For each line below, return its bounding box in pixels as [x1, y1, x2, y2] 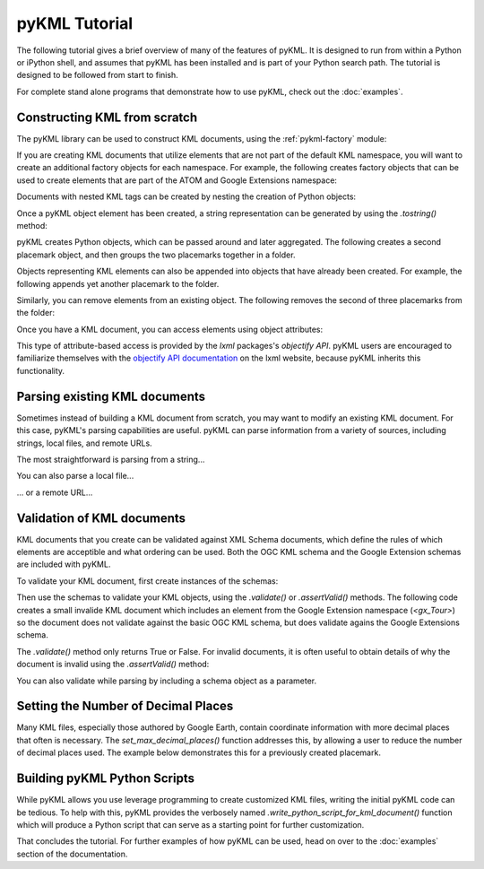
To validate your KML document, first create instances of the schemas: [16, 575, 279, 587]
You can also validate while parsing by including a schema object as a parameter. [16, 675, 317, 686]
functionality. [16, 365, 65, 376]
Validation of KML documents [16, 510, 186, 526]
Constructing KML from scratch [16, 109, 198, 125]
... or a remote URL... [16, 487, 93, 498]
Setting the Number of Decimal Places [16, 699, 234, 714]
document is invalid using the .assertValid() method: [16, 659, 210, 670]
